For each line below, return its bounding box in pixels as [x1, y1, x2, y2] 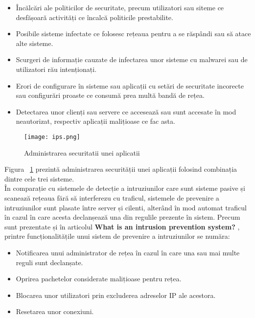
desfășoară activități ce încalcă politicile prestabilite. [16, 12, 173, 22]
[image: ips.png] [24, 133, 80, 140]
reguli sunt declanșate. [16, 257, 83, 267]
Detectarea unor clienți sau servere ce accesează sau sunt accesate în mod [16, 106, 236, 116]
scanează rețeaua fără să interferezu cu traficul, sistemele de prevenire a [4, 192, 219, 203]
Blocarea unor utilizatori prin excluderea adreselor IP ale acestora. [16, 290, 216, 300]
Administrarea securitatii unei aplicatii [24, 147, 140, 158]
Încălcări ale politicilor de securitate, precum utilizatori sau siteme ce [16, 2, 224, 12]
